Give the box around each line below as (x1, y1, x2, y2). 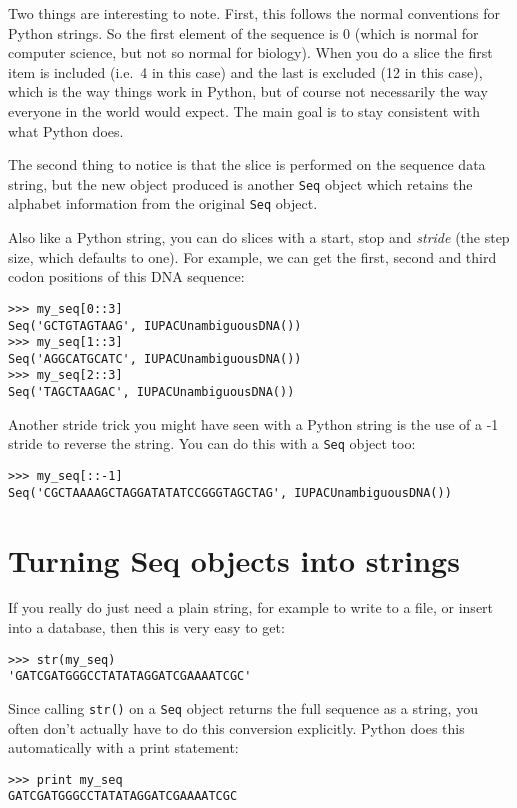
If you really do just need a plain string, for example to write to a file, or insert (8, 597, 494, 618)
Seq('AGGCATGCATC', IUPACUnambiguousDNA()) (8, 351, 302, 366)
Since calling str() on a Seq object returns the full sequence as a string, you (8, 697, 478, 718)
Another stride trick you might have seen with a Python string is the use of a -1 (8, 413, 499, 434)
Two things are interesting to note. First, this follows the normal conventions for (8, 3, 501, 23)
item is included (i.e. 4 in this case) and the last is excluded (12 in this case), (8, 61, 483, 82)
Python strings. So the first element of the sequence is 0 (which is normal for (8, 22, 479, 43)
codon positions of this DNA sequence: (8, 266, 245, 287)
